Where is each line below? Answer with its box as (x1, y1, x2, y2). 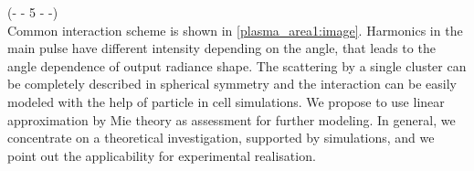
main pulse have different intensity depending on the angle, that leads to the (7, 38, 436, 58)
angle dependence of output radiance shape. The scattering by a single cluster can (7, 56, 467, 75)
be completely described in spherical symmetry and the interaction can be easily (7, 74, 457, 93)
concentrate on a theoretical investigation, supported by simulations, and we (7, 128, 435, 147)
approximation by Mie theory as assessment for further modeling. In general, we (7, 110, 456, 129)
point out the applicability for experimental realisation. (7, 145, 316, 165)
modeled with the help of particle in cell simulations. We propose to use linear (7, 91, 445, 111)
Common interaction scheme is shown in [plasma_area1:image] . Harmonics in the (7, 20, 463, 39)
